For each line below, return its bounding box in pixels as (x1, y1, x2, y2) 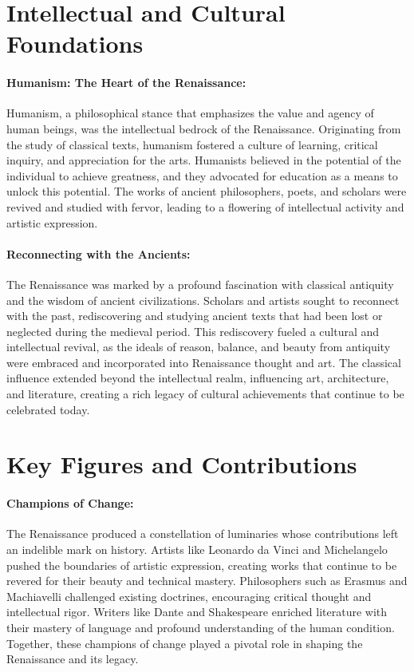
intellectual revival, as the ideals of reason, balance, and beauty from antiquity (6, 338, 391, 355)
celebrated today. (6, 401, 90, 417)
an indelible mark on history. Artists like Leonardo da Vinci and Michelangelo (6, 541, 388, 558)
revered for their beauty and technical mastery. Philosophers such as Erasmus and (6, 572, 408, 589)
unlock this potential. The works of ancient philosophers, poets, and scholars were (6, 183, 407, 200)
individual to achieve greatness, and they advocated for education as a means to (6, 167, 398, 184)
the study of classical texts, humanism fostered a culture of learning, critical (6, 136, 378, 152)
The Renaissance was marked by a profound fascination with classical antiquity (6, 275, 394, 292)
